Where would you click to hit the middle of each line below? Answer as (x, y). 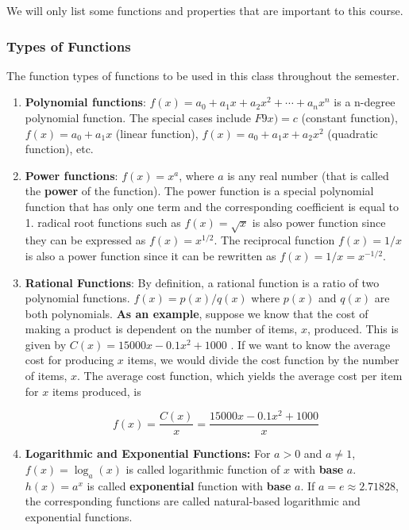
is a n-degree (365, 102)
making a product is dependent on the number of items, (161, 329)
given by (46, 344)
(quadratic (353, 133)
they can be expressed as (85, 240)
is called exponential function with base (189, 485)
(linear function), (157, 133)
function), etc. (59, 149)
